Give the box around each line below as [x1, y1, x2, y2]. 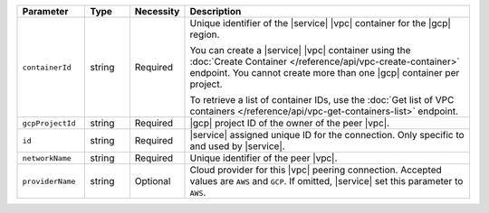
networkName [22, 153, 72, 162]
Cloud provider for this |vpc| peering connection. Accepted [189, 163, 443, 176]
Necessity [134, 5, 180, 17]
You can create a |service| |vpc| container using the [189, 44, 411, 56]
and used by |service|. [189, 140, 285, 153]
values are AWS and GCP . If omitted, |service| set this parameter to [189, 175, 464, 187]
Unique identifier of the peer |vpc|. [189, 152, 338, 164]
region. [189, 28, 220, 41]
